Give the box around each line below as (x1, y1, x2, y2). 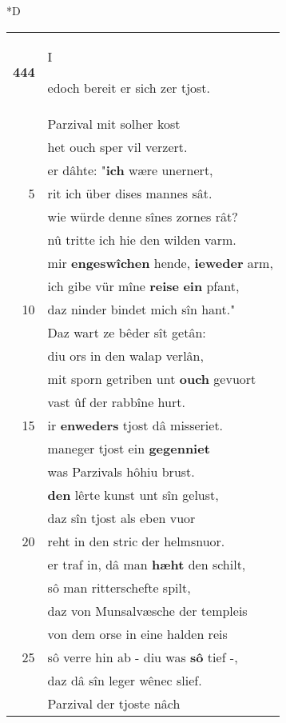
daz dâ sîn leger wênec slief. (47, 670, 202, 689)
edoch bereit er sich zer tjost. (47, 78, 211, 97)
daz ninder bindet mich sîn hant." (47, 299, 236, 318)
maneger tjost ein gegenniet (47, 438, 210, 457)
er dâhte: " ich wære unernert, (47, 160, 213, 179)
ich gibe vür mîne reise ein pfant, (47, 276, 240, 295)
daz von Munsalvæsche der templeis (47, 601, 248, 620)
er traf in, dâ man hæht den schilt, (47, 554, 246, 573)
